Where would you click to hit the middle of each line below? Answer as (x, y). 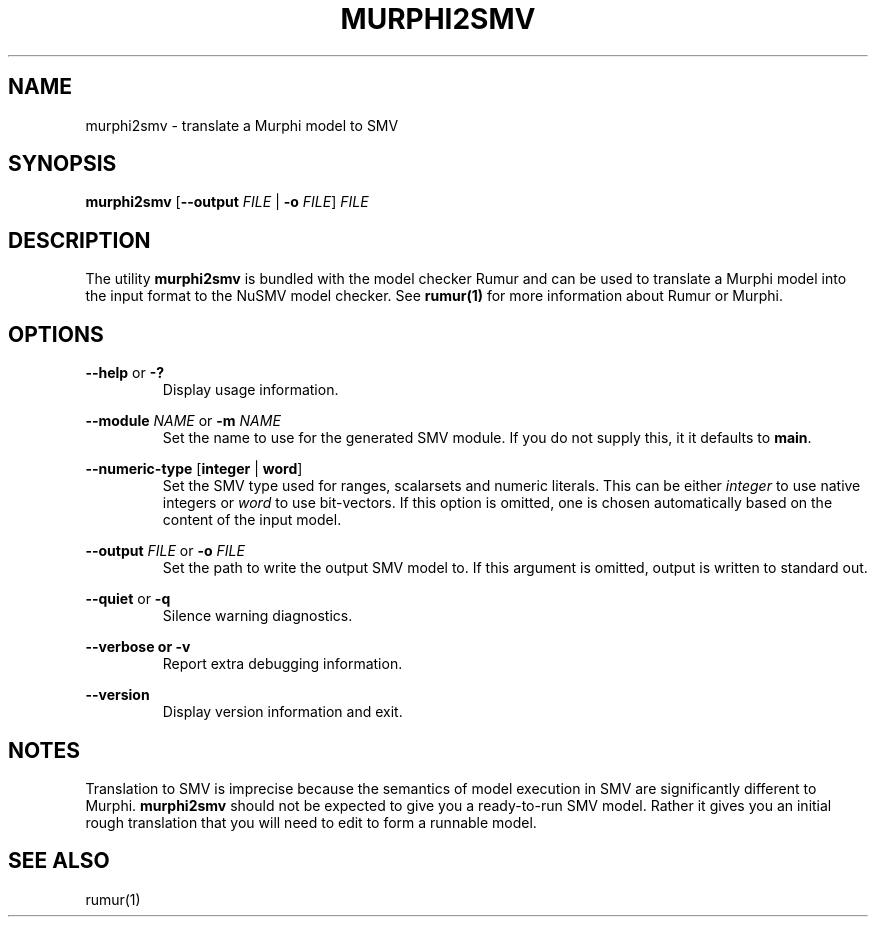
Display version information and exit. (282, 712)
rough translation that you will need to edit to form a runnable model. (311, 822)
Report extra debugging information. (282, 664)
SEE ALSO (59, 861)
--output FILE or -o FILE (165, 551)
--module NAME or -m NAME (183, 421)
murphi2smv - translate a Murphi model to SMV (242, 125)
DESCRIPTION (79, 240)
